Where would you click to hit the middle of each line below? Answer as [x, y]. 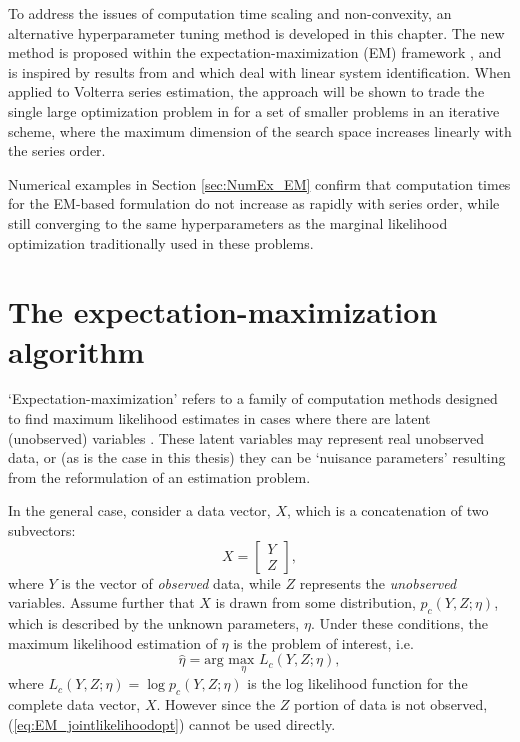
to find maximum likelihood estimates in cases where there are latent [219, 418]
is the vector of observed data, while [171, 582]
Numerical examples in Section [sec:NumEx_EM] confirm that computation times [259, 183]
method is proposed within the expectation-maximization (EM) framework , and [255, 52]
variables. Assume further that [101, 602]
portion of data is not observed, [391, 704]
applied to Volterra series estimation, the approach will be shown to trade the [246, 91]
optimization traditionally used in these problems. [161, 242]
